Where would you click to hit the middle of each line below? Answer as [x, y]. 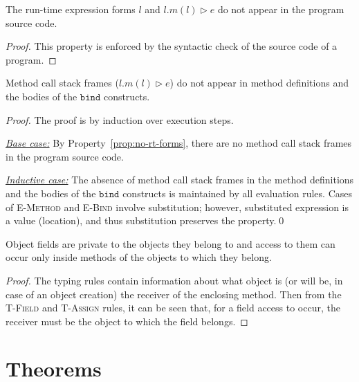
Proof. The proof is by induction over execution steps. [120, 119]
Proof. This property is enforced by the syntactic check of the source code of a [172, 46]
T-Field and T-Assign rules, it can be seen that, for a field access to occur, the [173, 308]
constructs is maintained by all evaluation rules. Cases [237, 193]
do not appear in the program [281, 9]
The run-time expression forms [71, 9]
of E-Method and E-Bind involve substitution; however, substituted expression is [177, 207]
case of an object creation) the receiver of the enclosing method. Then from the [174, 294]
